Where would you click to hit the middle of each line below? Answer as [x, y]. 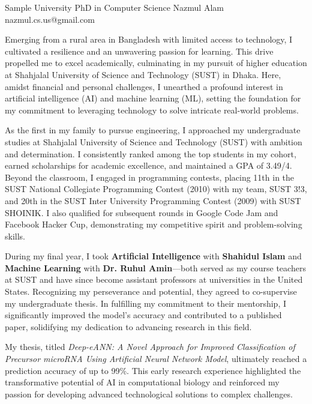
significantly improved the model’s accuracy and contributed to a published [143, 315]
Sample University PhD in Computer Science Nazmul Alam [114, 7]
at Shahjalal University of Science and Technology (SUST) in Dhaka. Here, [143, 74]
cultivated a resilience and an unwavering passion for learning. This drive [139, 51]
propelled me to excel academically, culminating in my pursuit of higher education [156, 63]
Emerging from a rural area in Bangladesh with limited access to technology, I [149, 39]
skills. [15, 236]
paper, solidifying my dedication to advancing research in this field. [128, 326]
